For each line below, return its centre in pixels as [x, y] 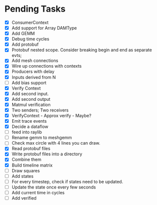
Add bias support [29, 83]
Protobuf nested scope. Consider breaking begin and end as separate [82, 50]
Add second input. [30, 93]
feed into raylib [27, 132]
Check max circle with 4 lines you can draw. [56, 143]
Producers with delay [33, 72]
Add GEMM [23, 34]
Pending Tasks [35, 9]
